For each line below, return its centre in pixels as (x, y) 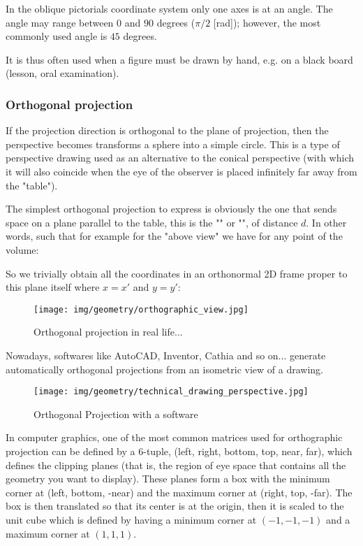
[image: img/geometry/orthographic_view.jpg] (141, 309)
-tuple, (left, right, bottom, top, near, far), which (248, 451)
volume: (22, 249)
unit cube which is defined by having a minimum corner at (131, 519)
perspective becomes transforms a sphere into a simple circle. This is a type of (173, 144)
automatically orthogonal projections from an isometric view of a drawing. (164, 369)
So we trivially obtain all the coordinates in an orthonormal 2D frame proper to (177, 273)
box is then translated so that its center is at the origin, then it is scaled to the (175, 506)
